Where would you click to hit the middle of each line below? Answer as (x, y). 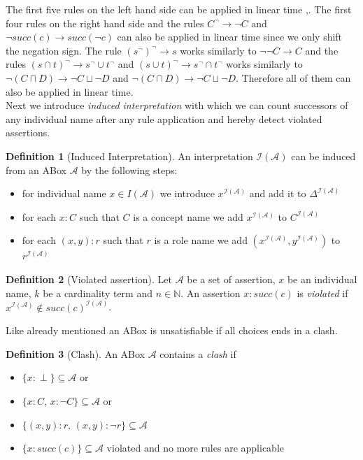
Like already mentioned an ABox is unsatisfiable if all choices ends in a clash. (172, 330)
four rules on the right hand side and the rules (105, 23)
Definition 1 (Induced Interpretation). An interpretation (129, 156)
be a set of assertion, (231, 279)
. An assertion (211, 293)
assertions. (28, 132)
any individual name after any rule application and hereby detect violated (164, 118)
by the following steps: (129, 170)
